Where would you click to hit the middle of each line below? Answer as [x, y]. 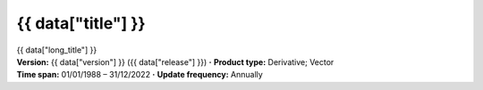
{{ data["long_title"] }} [57, 50]
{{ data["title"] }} [81, 23]
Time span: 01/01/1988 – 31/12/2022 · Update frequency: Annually [140, 75]
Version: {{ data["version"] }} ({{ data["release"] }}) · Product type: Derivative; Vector [175, 61]
